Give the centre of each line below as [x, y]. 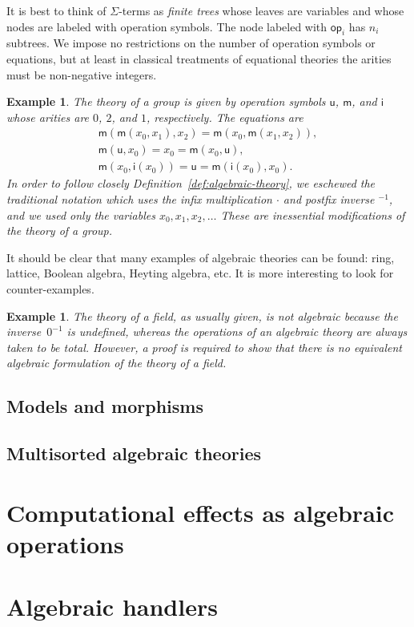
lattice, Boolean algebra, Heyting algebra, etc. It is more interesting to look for [200, 273]
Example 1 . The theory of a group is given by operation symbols [166, 101]
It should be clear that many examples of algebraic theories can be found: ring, [201, 257]
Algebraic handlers [112, 607]
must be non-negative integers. [82, 74]
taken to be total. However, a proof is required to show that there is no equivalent [205, 347]
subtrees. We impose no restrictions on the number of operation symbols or [191, 43]
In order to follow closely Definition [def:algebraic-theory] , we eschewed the [191, 183]
